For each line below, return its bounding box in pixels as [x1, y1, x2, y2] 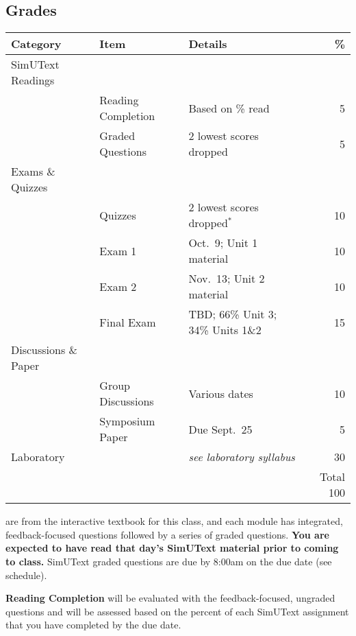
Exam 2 [99, 278, 137, 294]
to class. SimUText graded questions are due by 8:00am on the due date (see [5, 554, 332, 568]
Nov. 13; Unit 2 [188, 270, 265, 287]
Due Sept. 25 [188, 421, 253, 437]
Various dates [188, 385, 253, 401]
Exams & [11, 163, 55, 180]
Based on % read [188, 99, 270, 116]
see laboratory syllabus [188, 449, 295, 465]
